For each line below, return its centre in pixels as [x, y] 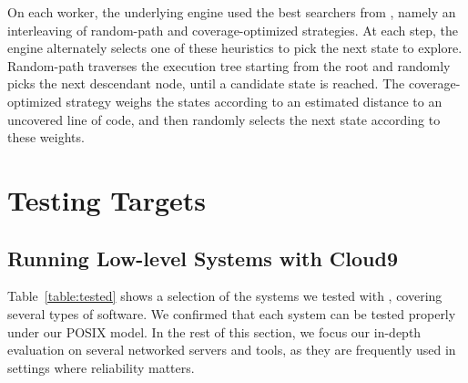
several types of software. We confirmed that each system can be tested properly [232, 313]
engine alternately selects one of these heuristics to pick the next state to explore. [235, 48]
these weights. [46, 137]
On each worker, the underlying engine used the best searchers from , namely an [232, 12]
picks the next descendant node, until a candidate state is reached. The [206, 83]
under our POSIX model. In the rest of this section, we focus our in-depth [214, 331]
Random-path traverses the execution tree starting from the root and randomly [229, 65]
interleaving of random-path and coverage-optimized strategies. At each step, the [233, 30]
